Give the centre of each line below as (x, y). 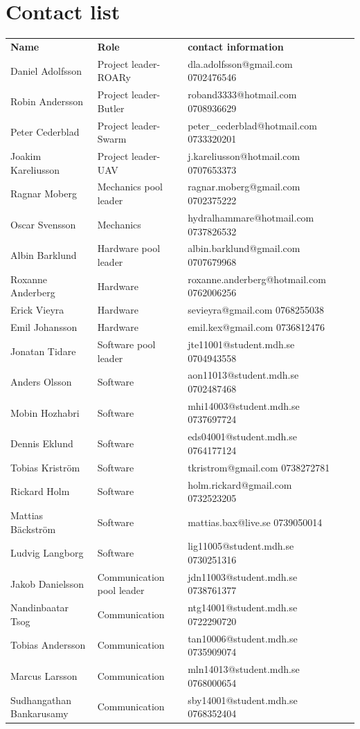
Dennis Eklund (42, 443)
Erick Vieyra (37, 310)
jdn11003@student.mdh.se (243, 576)
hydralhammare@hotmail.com (251, 217)
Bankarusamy (39, 713)
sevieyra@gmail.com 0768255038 (256, 310)
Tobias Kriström (45, 467)
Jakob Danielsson (47, 583)
